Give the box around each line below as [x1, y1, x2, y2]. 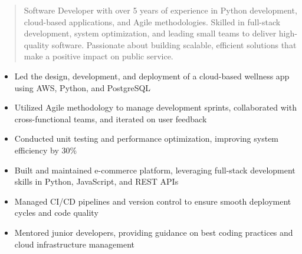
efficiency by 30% [14, 143, 77, 156]
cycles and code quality [14, 206, 99, 219]
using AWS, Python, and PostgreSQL [14, 81, 151, 93]
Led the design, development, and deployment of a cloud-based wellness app [14, 69, 290, 82]
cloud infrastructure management [14, 238, 135, 250]
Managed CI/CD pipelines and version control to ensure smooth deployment [14, 195, 291, 207]
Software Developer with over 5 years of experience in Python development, [24, 4, 297, 16]
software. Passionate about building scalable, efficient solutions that [51, 38, 297, 51]
